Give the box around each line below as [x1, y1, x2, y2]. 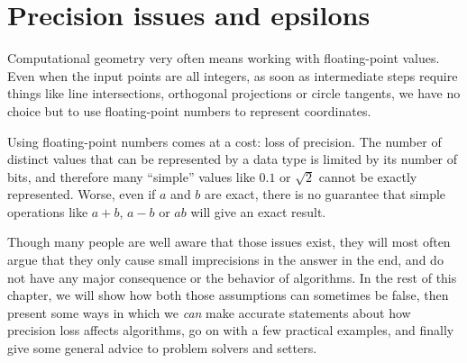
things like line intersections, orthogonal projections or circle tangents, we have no [7, 84, 461, 103]
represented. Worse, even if [7, 185, 156, 204]
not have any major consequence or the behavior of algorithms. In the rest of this [7, 268, 457, 286]
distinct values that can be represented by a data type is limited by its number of [7, 150, 458, 168]
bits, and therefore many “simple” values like [7, 167, 255, 186]
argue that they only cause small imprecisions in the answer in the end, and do [7, 250, 444, 269]
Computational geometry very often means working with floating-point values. [7, 49, 440, 68]
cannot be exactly [318, 167, 417, 186]
